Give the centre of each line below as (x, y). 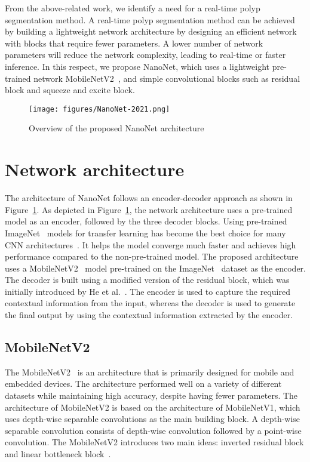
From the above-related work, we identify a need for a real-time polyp (133, 8)
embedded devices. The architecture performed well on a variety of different (143, 384)
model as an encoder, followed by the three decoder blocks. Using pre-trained (146, 221)
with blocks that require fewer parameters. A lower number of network (134, 43)
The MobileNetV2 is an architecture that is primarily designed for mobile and (150, 372)
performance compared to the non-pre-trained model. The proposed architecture (152, 256)
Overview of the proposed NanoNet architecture (116, 128)
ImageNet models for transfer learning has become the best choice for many (145, 232)
